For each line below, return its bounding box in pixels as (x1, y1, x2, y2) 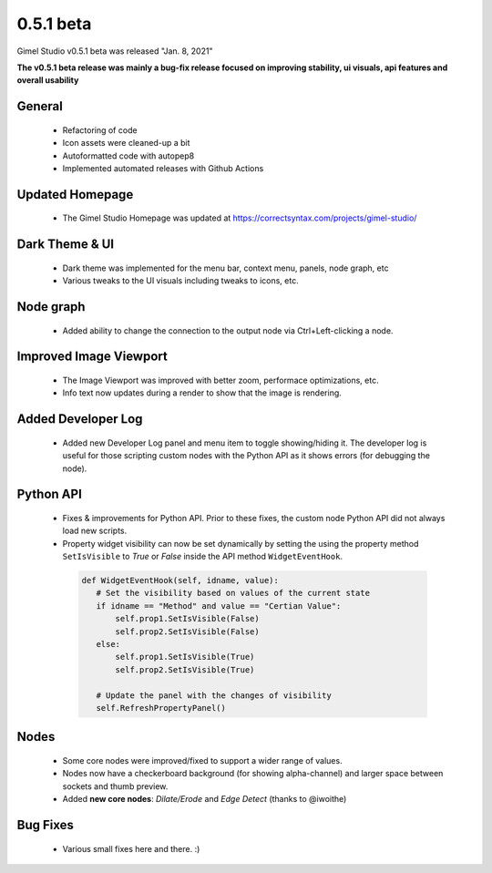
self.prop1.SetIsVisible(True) (115, 652, 255, 662)
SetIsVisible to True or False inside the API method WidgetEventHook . (62, 551, 343, 562)
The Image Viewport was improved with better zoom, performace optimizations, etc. (62, 375, 379, 385)
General (16, 98, 64, 114)
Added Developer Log (16, 411, 143, 427)
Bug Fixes (16, 817, 75, 833)
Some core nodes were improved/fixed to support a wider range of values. (62, 755, 343, 765)
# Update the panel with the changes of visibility (96, 690, 332, 701)
